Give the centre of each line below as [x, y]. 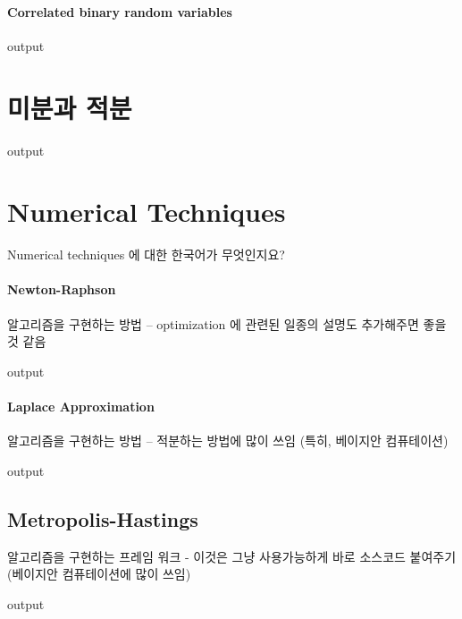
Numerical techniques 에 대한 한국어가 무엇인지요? [146, 254]
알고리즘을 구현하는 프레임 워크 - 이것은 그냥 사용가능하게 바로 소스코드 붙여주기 [232, 556]
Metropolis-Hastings [103, 518]
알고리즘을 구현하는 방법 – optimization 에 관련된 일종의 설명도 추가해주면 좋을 [227, 323]
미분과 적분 [70, 107]
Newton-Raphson [62, 289]
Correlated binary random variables [120, 11]
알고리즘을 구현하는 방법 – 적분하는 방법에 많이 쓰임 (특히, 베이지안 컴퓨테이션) [228, 441]
